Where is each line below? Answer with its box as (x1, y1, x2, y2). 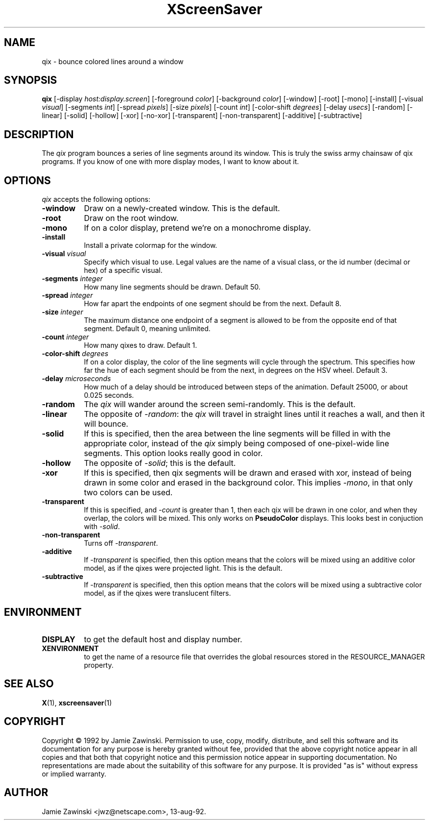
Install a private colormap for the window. (84, 241, 217, 250)
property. (84, 660, 114, 669)
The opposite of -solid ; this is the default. (84, 458, 236, 468)
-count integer (42, 333, 89, 341)
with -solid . (84, 522, 120, 531)
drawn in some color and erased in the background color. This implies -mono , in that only (84, 478, 413, 488)
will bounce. (84, 419, 128, 429)
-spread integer (42, 291, 93, 300)
